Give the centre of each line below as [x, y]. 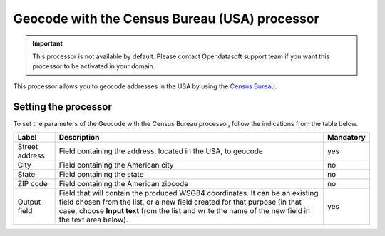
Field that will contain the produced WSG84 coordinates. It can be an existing [189, 193]
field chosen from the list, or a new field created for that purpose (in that [180, 202]
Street [28, 147]
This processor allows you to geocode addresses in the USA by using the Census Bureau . [145, 86]
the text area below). [93, 220]
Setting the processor [62, 107]
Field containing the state [101, 175]
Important [48, 43]
